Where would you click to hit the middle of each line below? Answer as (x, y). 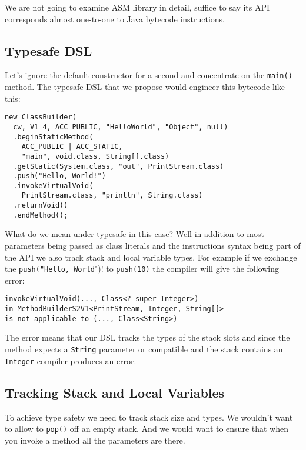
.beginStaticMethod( (53, 137)
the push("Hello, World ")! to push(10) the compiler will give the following (142, 269)
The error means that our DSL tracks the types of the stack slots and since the (147, 337)
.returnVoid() (41, 206)
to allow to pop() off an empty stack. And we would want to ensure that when (147, 429)
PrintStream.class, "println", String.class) (112, 196)
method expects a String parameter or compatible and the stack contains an (144, 349)
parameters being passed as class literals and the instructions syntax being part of (153, 246)
